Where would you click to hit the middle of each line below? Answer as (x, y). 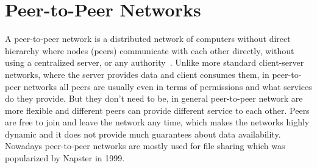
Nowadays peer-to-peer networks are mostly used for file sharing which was (145, 146)
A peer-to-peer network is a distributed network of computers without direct (148, 39)
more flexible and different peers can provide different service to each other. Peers (157, 110)
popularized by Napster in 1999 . (65, 158)
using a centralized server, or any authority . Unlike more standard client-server (155, 62)
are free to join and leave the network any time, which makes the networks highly (157, 122)
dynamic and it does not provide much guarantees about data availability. (143, 134)
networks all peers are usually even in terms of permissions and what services (168, 86)
